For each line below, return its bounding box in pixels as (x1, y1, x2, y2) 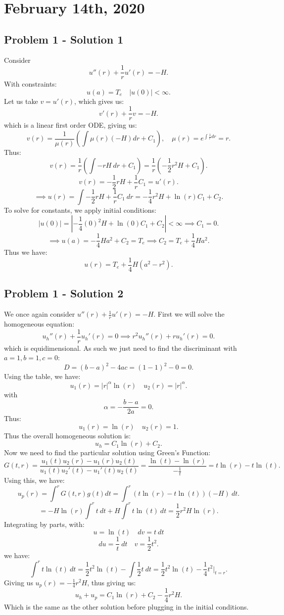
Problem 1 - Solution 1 (4, 31, 124, 47)
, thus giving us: (87, 577, 136, 587)
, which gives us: (74, 95, 124, 106)
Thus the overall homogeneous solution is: (4, 430, 131, 440)
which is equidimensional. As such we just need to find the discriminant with (4, 342, 237, 353)
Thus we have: (4, 247, 47, 257)
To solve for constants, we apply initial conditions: (4, 204, 156, 215)
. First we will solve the (153, 309, 225, 319)
